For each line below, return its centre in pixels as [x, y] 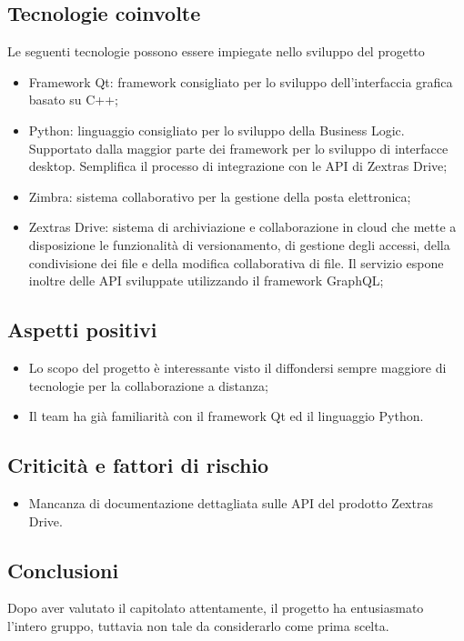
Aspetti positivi [82, 330]
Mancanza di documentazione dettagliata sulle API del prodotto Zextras [231, 502]
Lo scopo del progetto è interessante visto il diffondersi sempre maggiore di [237, 367]
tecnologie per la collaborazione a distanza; [148, 385]
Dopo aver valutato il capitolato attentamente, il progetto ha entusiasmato [216, 608]
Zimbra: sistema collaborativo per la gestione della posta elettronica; [220, 196]
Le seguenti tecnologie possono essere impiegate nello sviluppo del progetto [216, 51]
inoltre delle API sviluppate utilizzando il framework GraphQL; [206, 280]
